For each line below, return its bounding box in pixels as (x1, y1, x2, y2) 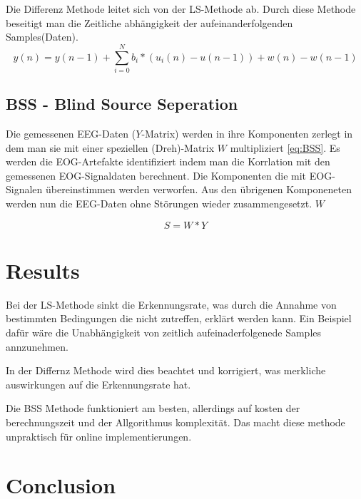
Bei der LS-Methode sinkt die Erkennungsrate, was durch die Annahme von (6, 297, 337, 312)
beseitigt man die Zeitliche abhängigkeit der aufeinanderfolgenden (6, 15, 293, 30)
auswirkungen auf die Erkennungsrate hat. (6, 376, 191, 391)
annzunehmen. (6, 339, 68, 354)
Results (6, 255, 80, 284)
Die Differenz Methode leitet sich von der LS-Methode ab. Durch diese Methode (6, 1, 356, 16)
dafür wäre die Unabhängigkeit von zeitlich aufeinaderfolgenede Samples (6, 324, 322, 339)
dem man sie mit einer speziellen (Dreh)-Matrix (6, 140, 215, 155)
